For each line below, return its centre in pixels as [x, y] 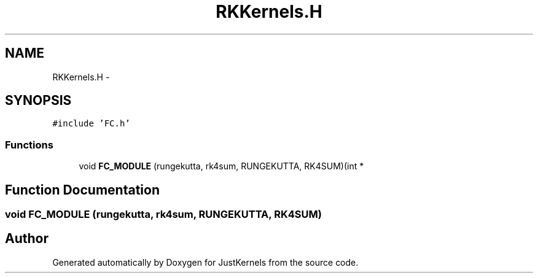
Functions [29, 145]
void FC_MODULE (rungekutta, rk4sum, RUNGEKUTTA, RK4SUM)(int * [221, 166]
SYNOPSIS [38, 101]
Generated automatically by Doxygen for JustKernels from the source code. [205, 262]
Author [27, 239]
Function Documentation [82, 190]
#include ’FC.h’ [91, 124]
